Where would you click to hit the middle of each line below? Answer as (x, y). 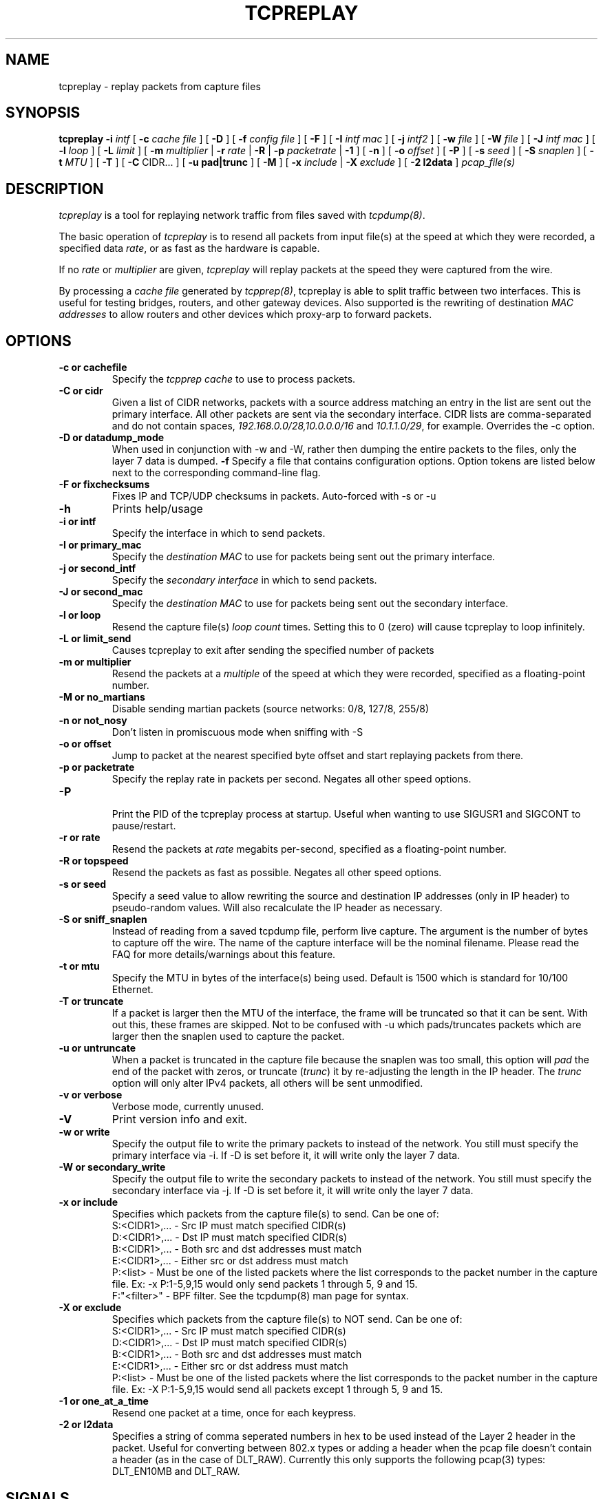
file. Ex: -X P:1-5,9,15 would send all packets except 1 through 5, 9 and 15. (277, 1390)
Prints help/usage (157, 509)
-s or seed (83, 884)
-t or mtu (79, 966)
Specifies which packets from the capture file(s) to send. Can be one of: (275, 1214)
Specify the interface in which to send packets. (219, 533)
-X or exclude (90, 1308)
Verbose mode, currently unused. (188, 1107)
